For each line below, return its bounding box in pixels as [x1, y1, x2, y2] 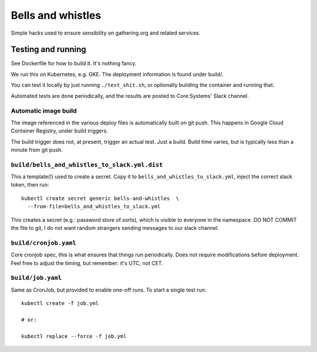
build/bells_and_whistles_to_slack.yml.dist [11, 161, 163, 168]
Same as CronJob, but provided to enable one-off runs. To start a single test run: [11, 286, 207, 293]
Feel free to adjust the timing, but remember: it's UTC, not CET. [11, 259, 164, 266]
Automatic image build [11, 107, 77, 115]
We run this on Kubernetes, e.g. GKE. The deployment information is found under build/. [11, 70, 224, 77]
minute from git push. [11, 146, 63, 153]
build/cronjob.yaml [11, 239, 76, 246]
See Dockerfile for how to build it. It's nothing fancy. [11, 60, 137, 67]
